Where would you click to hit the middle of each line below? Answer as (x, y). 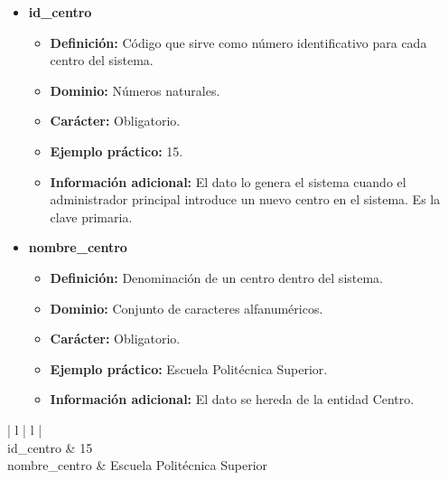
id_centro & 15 (50, 447)
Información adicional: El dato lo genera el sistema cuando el (228, 181)
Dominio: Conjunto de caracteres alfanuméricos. (187, 308)
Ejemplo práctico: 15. (117, 151)
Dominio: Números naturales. (135, 90)
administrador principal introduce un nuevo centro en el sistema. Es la (245, 199)
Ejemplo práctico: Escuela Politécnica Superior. (189, 368)
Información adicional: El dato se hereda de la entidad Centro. (232, 399)
